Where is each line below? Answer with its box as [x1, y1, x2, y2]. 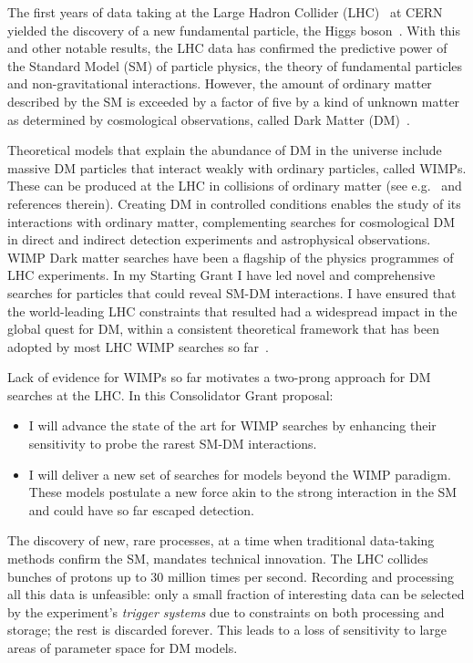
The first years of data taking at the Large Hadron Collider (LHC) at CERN [7, 3, 443, 21]
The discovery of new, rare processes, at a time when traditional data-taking [7, 531, 435, 550]
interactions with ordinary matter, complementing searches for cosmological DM [7, 212, 456, 231]
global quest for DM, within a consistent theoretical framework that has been [7, 319, 439, 338]
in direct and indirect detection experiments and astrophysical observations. [7, 230, 431, 249]
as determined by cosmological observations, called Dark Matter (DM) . [7, 109, 410, 129]
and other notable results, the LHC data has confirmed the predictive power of [7, 38, 447, 57]
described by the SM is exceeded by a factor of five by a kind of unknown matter [7, 91, 460, 110]
